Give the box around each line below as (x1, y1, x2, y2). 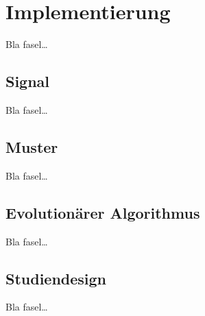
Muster (5, 136, 58, 157)
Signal (5, 71, 50, 92)
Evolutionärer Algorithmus (5, 202, 200, 223)
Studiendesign (5, 267, 107, 289)
